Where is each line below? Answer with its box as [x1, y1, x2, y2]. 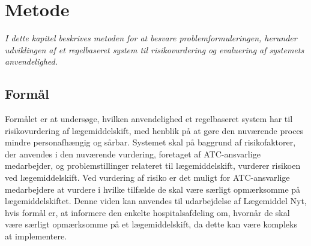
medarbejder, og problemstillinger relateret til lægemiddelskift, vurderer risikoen [5, 159, 301, 172]
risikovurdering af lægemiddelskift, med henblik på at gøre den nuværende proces [5, 124, 304, 136]
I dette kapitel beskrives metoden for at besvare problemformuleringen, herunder [5, 32, 297, 44]
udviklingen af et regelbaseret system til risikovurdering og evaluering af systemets [5, 43, 304, 56]
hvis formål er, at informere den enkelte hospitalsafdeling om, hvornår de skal [5, 206, 290, 218]
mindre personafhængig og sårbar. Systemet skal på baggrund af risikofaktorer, [5, 136, 296, 148]
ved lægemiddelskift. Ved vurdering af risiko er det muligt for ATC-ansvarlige [5, 171, 290, 184]
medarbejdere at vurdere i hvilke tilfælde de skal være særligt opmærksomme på [5, 183, 301, 195]
